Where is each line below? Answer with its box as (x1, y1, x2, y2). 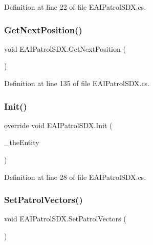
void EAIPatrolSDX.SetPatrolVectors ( (4, 213, 126, 224)
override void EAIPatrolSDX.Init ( (4, 119, 113, 130)
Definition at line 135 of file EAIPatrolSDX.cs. (4, 78, 150, 88)
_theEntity (4, 137, 39, 148)
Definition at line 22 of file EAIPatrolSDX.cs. (4, 2, 146, 12)
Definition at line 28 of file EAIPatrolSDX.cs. (4, 171, 146, 182)
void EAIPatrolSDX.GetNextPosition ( (4, 43, 126, 54)
